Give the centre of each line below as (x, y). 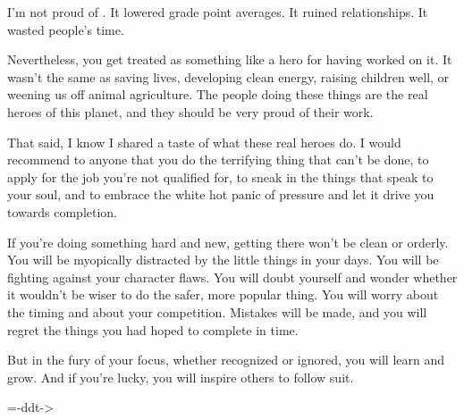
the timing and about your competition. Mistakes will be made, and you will (217, 311)
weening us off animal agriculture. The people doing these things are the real (218, 94)
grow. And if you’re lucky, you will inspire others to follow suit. (181, 377)
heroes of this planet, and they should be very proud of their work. (190, 111)
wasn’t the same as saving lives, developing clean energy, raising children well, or (228, 76)
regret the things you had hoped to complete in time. (153, 329)
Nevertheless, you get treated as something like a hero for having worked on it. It (230, 59)
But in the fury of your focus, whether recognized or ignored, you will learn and (226, 360)
